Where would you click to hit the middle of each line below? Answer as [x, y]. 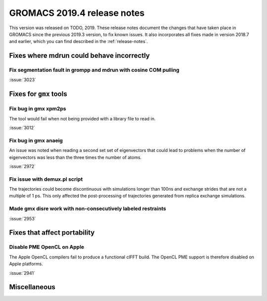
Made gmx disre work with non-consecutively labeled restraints [88, 209]
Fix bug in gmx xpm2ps [38, 109]
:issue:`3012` [22, 128]
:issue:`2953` [22, 218]
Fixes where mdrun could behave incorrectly [80, 56]
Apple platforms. [26, 264]
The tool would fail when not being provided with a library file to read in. [82, 118]
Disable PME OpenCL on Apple [47, 247]
